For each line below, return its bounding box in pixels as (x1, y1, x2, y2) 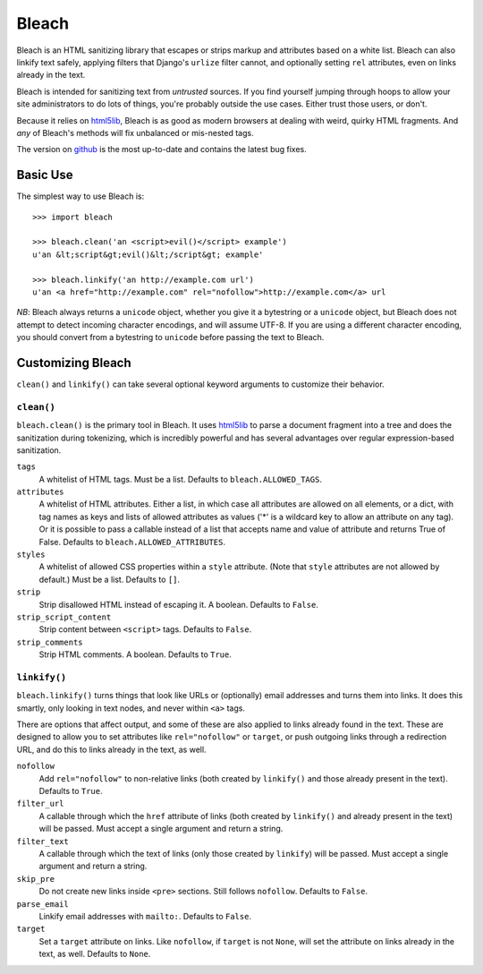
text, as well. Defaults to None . (38, 949, 151, 960)
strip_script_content (16, 612, 112, 622)
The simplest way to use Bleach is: (16, 191, 145, 201)
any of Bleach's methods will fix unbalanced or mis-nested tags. (16, 127, 254, 138)
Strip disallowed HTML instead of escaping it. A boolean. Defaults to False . (38, 599, 319, 610)
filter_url (16, 799, 64, 809)
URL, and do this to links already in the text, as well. (16, 744, 207, 755)
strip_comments (16, 637, 84, 647)
